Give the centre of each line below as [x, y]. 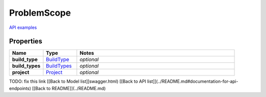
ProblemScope [40, 13]
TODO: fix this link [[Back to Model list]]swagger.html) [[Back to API [78, 81]
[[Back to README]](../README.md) [69, 88]
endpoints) [20, 88]
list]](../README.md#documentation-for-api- [193, 81]
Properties [26, 41]
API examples [23, 27]
